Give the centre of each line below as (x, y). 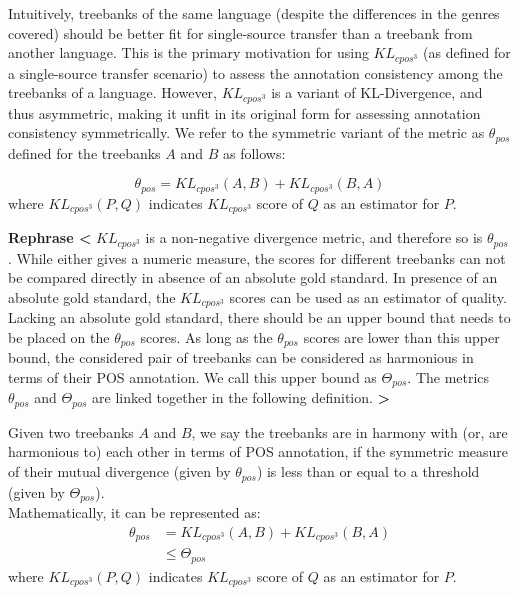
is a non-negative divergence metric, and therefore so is (314, 237)
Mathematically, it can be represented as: (134, 511)
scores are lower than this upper (401, 336)
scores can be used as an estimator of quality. (368, 296)
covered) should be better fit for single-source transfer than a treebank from (240, 32)
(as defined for (467, 52)
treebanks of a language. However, (112, 92)
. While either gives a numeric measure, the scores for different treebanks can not (257, 257)
